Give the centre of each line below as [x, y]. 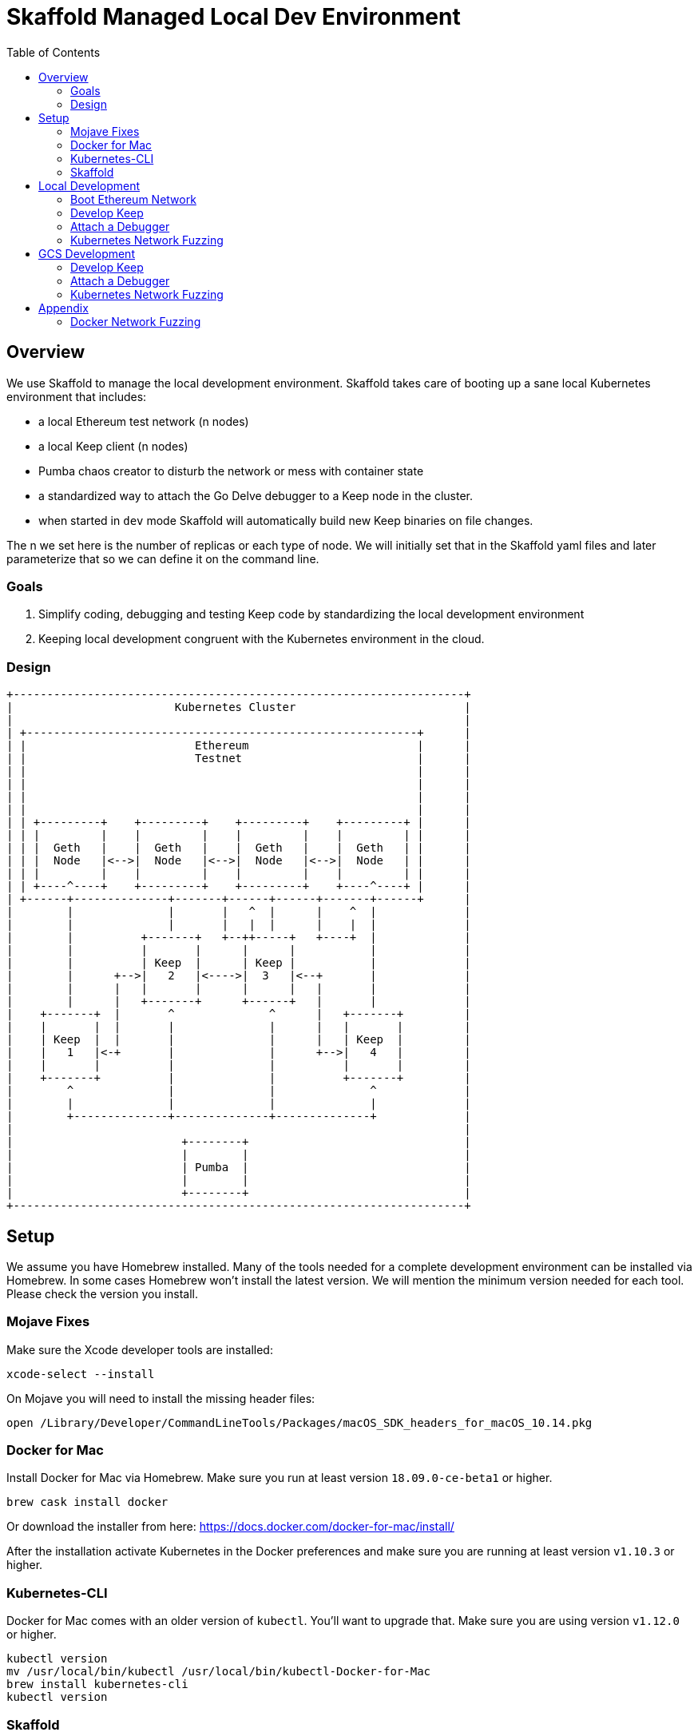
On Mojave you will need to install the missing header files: [161, 1398]
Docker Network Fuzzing [136, 321]
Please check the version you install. [102, 1293]
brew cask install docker [87, 1502]
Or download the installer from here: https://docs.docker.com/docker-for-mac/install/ [230, 1527]
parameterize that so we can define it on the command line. [163, 558]
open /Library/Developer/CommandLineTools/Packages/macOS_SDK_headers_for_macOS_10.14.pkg [299, 1422]
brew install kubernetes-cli [97, 1684]
